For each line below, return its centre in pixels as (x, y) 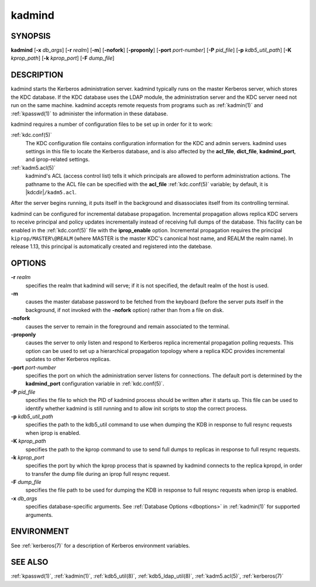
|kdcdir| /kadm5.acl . (51, 193)
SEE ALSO (30, 562)
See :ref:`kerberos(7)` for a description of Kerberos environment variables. (100, 545)
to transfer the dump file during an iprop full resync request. (98, 473)
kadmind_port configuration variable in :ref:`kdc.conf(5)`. (95, 384)
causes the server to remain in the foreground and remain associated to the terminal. (128, 326)
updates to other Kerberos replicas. (68, 359)
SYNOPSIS (31, 36)
